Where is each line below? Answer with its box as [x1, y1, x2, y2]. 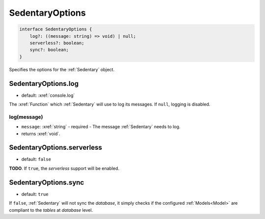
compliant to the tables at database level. [9, 207, 93, 213]
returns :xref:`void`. [21, 131, 61, 137]
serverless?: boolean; [29, 40, 84, 46]
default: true [21, 191, 49, 197]
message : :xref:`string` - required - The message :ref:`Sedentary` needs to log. [21, 124, 181, 130]
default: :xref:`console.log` [21, 92, 75, 98]
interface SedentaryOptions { [19, 27, 92, 32]
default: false [21, 156, 52, 162]
